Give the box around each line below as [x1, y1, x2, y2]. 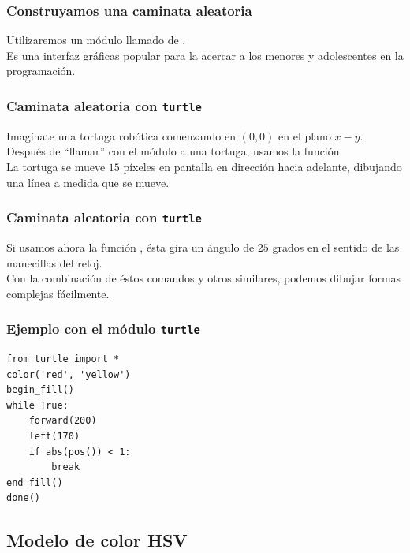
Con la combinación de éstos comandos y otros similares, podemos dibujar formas [6, 270, 401, 286]
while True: [6, 399, 69, 411]
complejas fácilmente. [6, 285, 110, 301]
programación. [6, 62, 76, 79]
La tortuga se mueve [6, 158, 106, 174]
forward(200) [28, 415, 97, 427]
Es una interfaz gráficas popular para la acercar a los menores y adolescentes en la [6, 47, 404, 63]
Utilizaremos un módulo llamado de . [6, 32, 186, 48]
